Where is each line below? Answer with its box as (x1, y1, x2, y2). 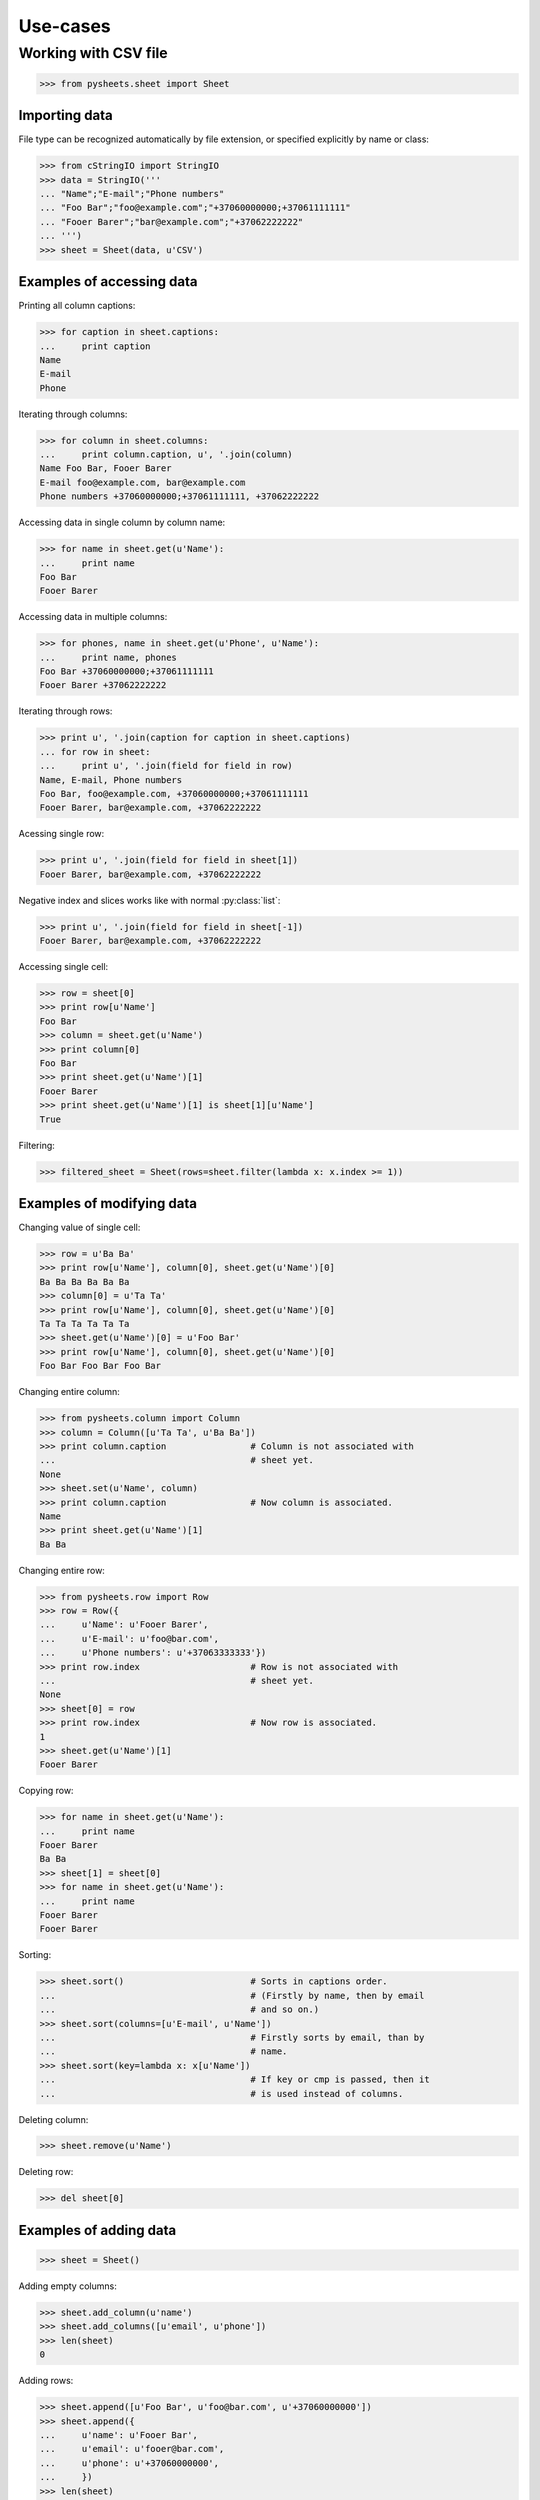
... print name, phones (39, 651, 177, 663)
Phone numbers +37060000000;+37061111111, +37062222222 (39, 491, 320, 502)
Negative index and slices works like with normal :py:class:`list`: (18, 894, 281, 906)
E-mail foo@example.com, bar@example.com (39, 476, 246, 488)
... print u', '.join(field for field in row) (39, 760, 294, 772)
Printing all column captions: (18, 300, 136, 312)
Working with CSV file (18, 44, 169, 62)
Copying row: (18, 1785, 74, 1797)
